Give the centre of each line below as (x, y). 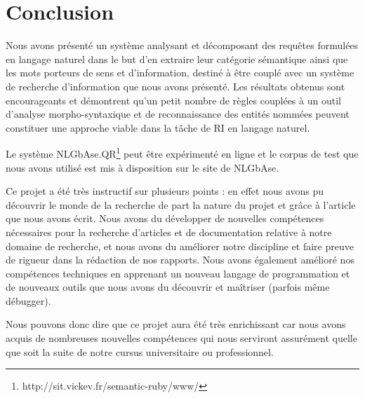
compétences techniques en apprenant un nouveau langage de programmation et (178, 273)
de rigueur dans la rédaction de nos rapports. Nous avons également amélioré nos (180, 260)
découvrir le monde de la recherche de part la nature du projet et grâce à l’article (181, 204)
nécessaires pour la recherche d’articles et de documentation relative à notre (169, 232)
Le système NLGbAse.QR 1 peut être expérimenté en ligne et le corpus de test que (182, 152)
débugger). (28, 300)
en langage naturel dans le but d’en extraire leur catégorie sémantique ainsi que (177, 59)
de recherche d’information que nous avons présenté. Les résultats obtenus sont (175, 86)
